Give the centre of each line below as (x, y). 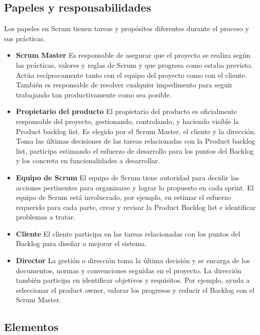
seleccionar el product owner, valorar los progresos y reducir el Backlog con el (135, 290)
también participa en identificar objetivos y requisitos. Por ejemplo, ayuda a (133, 280)
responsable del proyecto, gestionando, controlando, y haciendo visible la (127, 121)
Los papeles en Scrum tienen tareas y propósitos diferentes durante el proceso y (126, 28)
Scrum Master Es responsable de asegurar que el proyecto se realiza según (133, 55)
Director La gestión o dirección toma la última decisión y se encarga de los (133, 260)
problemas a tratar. (46, 217)
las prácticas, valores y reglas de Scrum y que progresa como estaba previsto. (134, 65)
